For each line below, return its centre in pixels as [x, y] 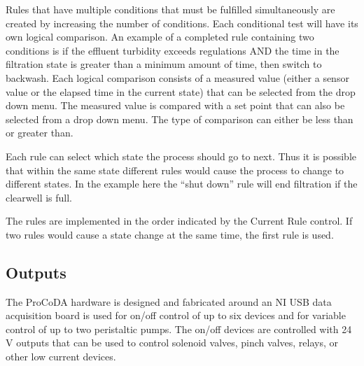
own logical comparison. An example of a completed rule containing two [160, 37]
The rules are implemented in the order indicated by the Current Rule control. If [179, 221]
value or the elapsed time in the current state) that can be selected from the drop [181, 91]
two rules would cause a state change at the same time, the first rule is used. [170, 234]
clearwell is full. [39, 197]
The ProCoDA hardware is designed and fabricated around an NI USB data [169, 301]
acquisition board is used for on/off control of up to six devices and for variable [176, 315]
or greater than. [40, 133]
